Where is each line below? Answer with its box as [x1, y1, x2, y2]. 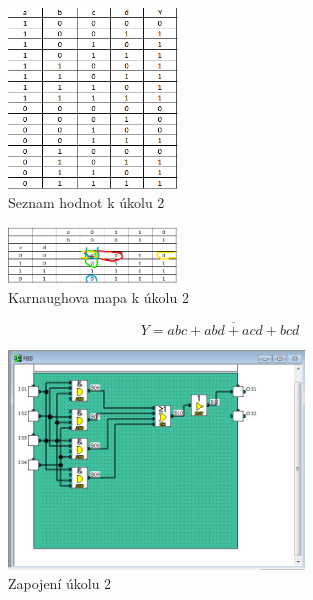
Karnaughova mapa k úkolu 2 [8, 287, 189, 308]
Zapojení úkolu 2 [8, 573, 112, 594]
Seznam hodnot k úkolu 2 [8, 192, 165, 213]
